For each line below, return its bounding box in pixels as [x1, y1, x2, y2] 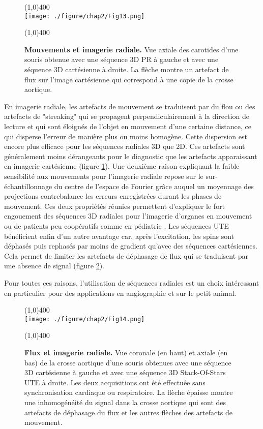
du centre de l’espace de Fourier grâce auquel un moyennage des [54, 180, 254, 191]
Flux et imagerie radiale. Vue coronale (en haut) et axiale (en [24, 347, 228, 357]
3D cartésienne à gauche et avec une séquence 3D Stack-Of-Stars [24, 367, 226, 378]
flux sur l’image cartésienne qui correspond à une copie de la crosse [24, 74, 233, 84]
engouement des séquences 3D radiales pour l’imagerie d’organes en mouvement [4, 210, 252, 221]
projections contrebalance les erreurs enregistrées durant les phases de [4, 191, 222, 201]
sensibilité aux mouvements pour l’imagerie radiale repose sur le [4, 170, 203, 181]
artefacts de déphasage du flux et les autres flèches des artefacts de [24, 407, 232, 417]
